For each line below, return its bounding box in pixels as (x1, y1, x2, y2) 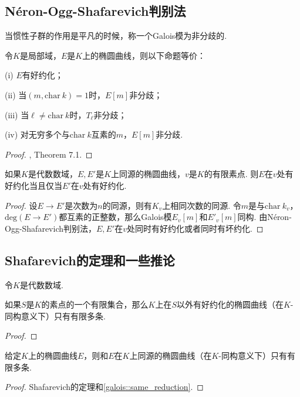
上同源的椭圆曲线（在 (129, 349, 212, 361)
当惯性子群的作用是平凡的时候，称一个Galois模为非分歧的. (5, 29, 227, 42)
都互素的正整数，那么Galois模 (59, 211, 172, 223)
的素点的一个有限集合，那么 (41, 298, 149, 311)
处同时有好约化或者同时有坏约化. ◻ (127, 222, 264, 234)
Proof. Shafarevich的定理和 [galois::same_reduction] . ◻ (5, 381, 204, 393)
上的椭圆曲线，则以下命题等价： (82, 49, 206, 61)
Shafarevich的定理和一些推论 (5, 251, 175, 269)
